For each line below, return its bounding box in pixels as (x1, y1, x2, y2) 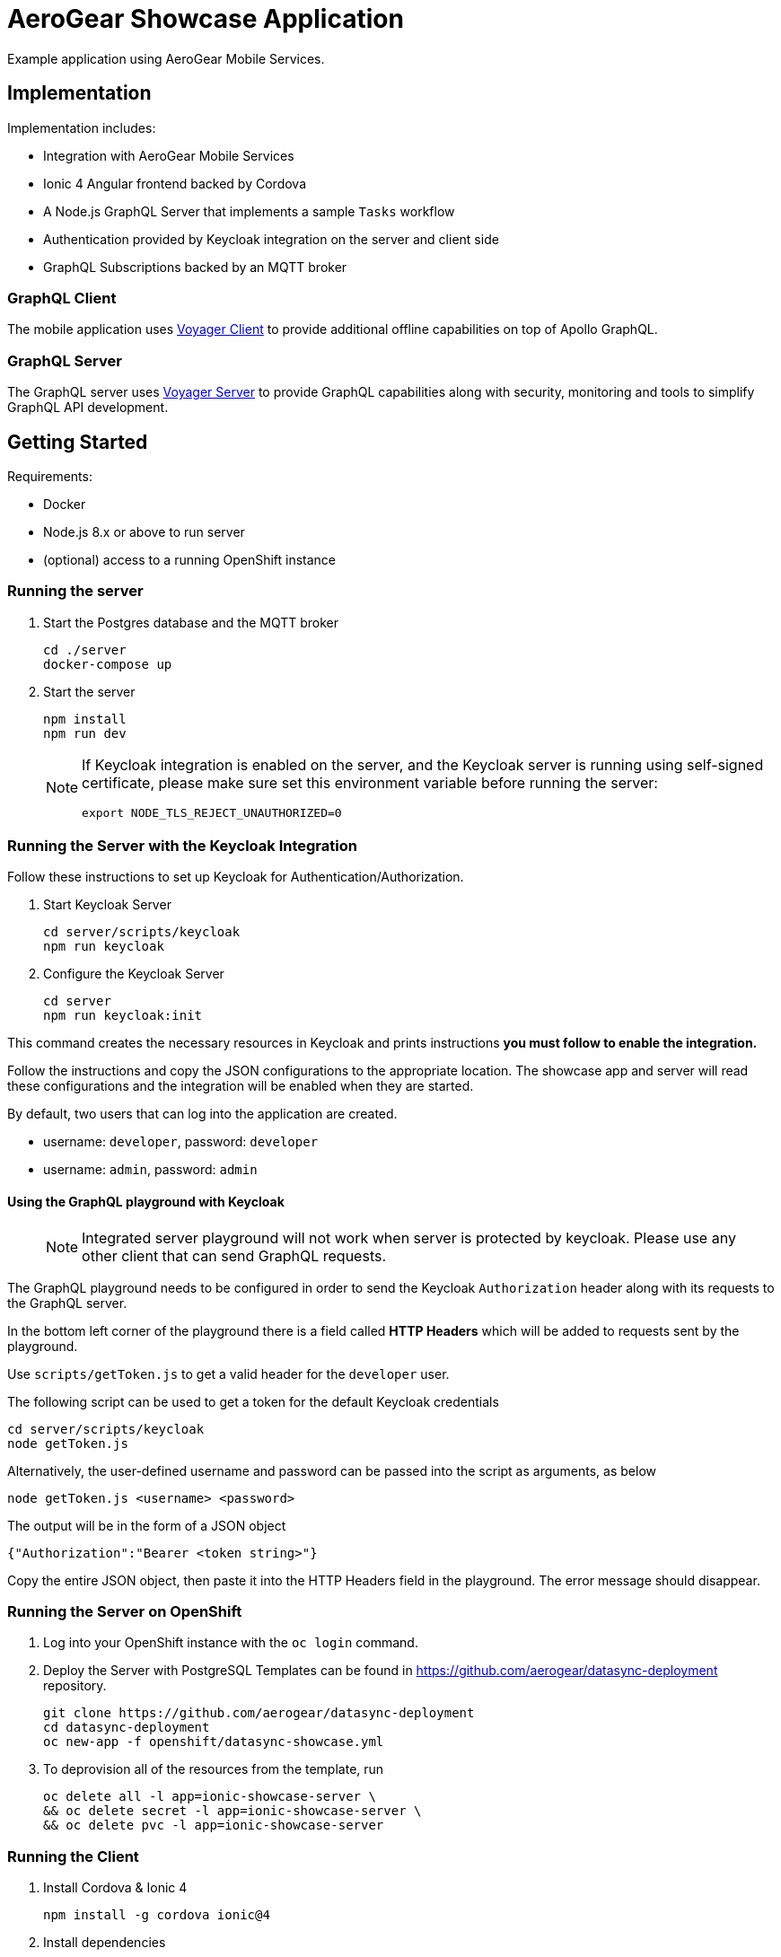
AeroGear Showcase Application (7, 4, 404, 34)
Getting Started (7, 430, 148, 453)
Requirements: (7, 468, 92, 484)
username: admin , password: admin (43, 1162, 258, 1178)
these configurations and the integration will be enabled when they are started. (7, 1078, 474, 1094)
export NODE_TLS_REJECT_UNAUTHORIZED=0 (82, 805, 342, 820)
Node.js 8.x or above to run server (43, 523, 245, 540)
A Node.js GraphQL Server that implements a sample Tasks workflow (43, 203, 455, 219)
